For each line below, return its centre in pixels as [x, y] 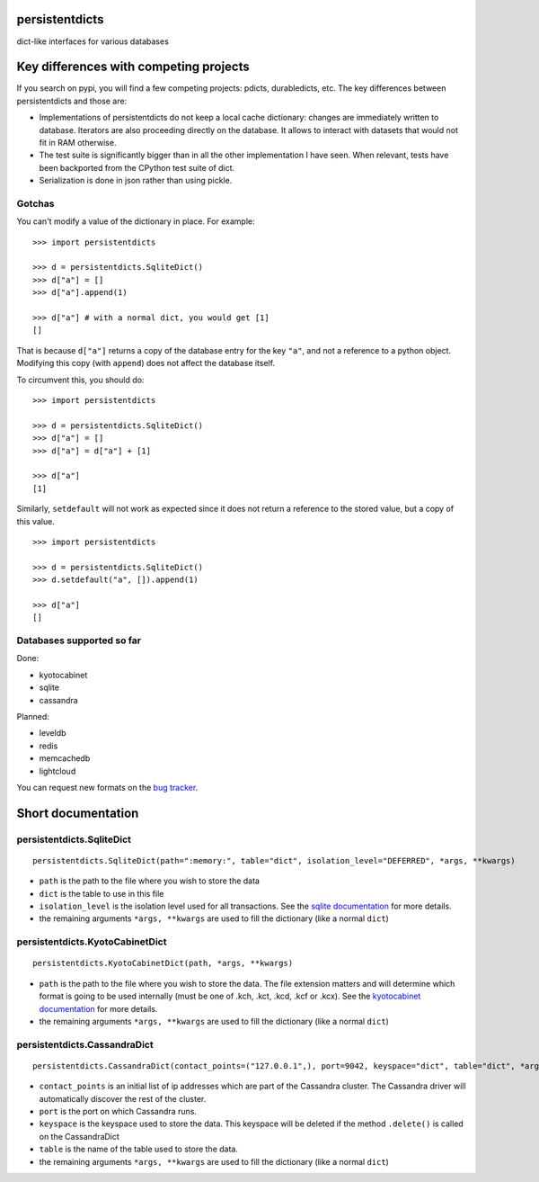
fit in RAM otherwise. [78, 142]
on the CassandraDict [80, 1136]
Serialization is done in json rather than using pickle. [136, 181]
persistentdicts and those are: [72, 101]
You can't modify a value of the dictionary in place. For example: [136, 221]
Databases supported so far [79, 640]
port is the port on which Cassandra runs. [118, 1112]
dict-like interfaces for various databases [93, 41]
